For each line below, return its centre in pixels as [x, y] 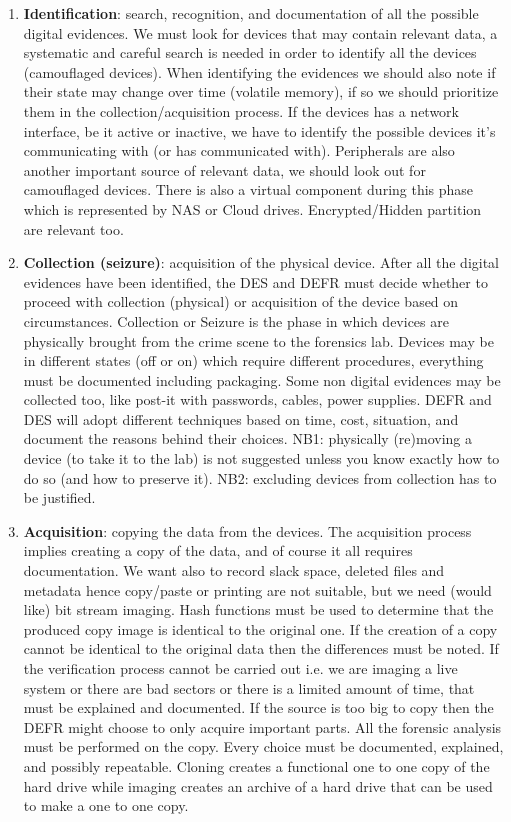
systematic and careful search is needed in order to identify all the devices [250, 52]
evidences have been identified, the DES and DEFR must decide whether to [255, 281]
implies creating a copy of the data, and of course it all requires [218, 550]
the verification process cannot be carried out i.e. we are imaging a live [240, 668]
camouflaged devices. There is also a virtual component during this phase [248, 189]
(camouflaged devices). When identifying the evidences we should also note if [259, 71]
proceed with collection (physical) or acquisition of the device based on [241, 301]
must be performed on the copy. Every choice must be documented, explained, [263, 746]
